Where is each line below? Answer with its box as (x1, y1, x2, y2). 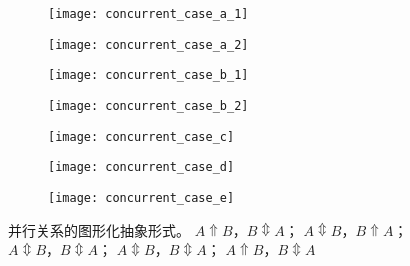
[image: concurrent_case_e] (48, 190, 235, 205)
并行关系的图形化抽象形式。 (8, 219, 190, 240)
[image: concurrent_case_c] (48, 129, 235, 144)
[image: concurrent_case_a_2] (48, 37, 249, 52)
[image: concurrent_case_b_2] (48, 98, 249, 113)
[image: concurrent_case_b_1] (48, 68, 249, 83)
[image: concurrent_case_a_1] (48, 7, 249, 21)
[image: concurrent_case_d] (48, 160, 235, 175)
